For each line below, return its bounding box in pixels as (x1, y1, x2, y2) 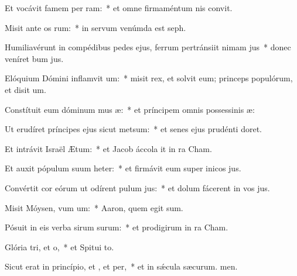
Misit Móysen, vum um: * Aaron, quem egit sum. (5, 201, 183, 213)
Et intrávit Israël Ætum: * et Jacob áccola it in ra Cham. (5, 142, 212, 154)
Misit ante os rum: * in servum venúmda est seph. (5, 21, 186, 33)
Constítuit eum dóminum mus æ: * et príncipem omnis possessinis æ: (5, 103, 255, 115)
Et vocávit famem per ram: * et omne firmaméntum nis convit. (5, 2, 233, 13)
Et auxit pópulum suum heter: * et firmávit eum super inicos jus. (5, 162, 241, 174)
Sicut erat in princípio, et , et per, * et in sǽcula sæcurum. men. (5, 260, 238, 272)
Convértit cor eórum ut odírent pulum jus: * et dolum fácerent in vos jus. (5, 181, 270, 194)
